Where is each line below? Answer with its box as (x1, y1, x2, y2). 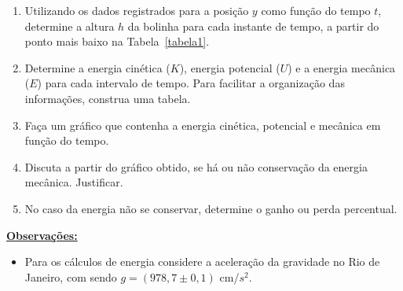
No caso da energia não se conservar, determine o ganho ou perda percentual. (24, 200, 398, 216)
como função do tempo (261, 2, 371, 18)
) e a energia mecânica (288, 59, 396, 76)
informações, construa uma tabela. (24, 90, 191, 106)
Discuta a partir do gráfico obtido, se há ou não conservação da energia (24, 158, 368, 175)
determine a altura (24, 17, 115, 34)
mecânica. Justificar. (24, 174, 123, 190)
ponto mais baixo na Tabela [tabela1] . (24, 33, 210, 50)
